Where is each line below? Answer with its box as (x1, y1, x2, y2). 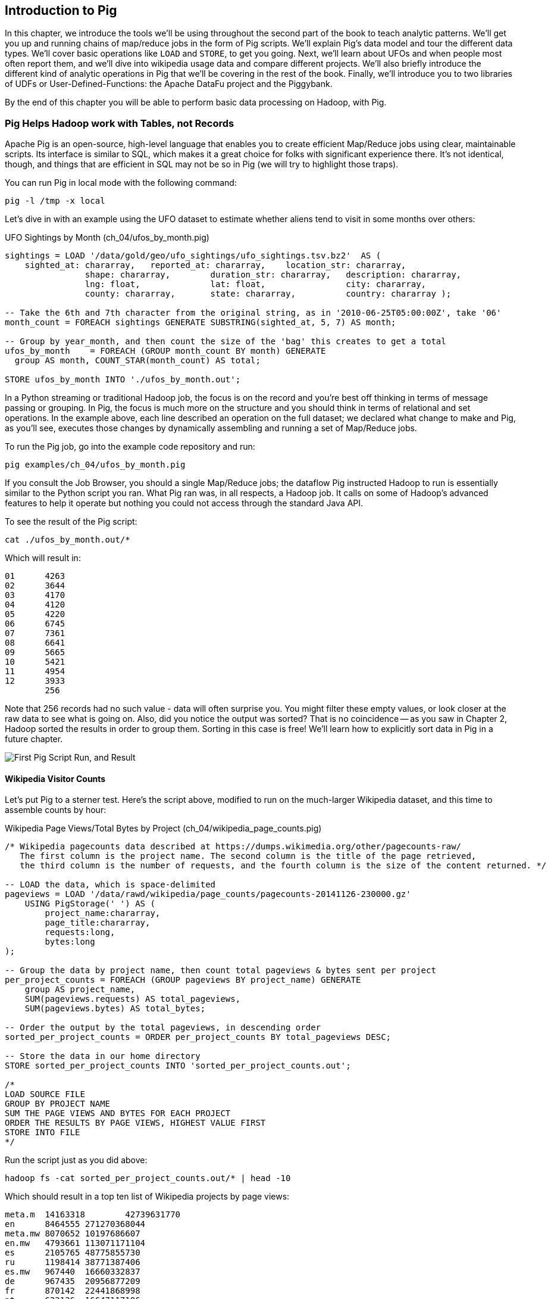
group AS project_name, (24, 985, 136, 995)
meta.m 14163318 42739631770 (5, 1210, 181, 1220)
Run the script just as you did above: (5, 1155, 148, 1166)
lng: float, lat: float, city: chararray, (84, 279, 427, 289)
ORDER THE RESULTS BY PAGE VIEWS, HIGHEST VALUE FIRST (5, 1118, 266, 1128)
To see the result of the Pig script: (5, 516, 137, 527)
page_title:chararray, (45, 918, 151, 928)
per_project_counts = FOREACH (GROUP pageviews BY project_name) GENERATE (5, 975, 361, 985)
